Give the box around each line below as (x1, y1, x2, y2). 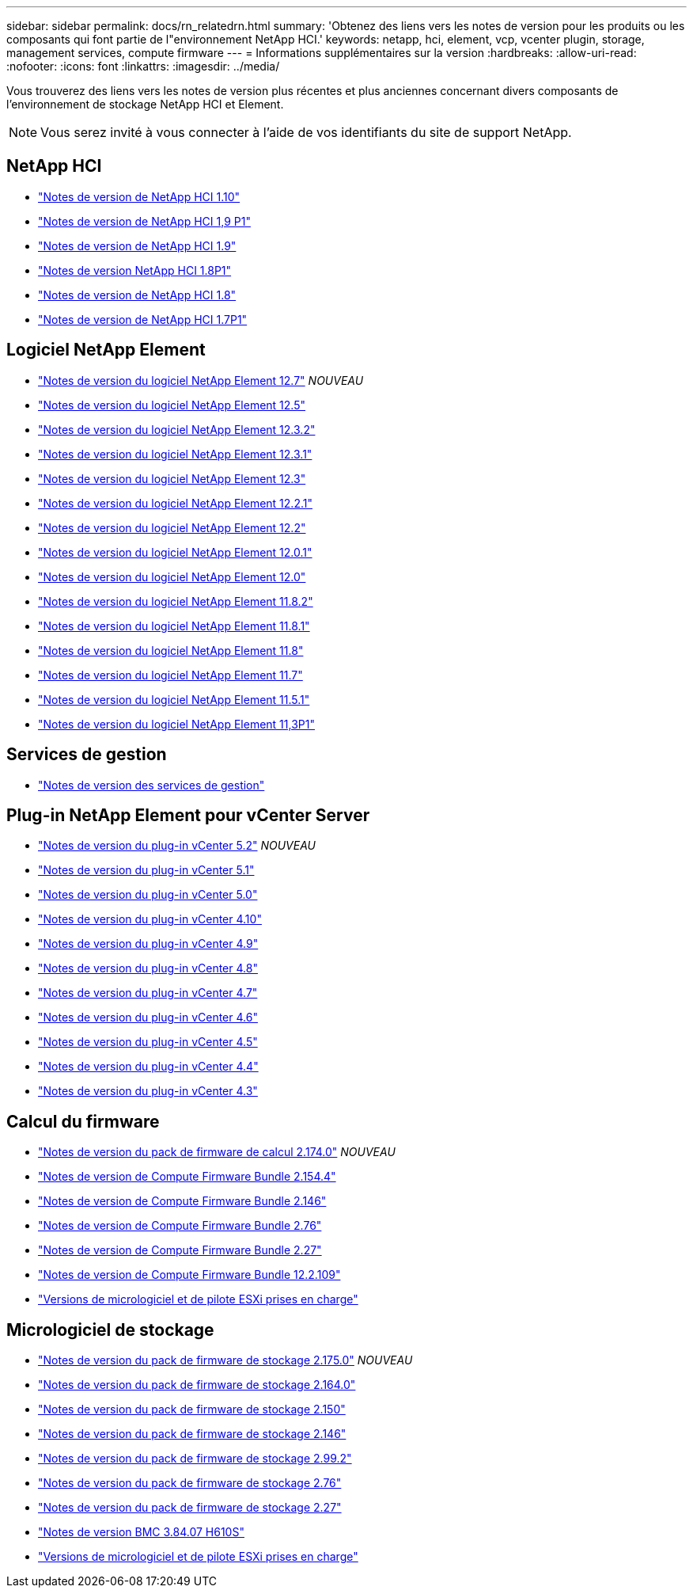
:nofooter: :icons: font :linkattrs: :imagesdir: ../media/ (6, 59, 280, 73)
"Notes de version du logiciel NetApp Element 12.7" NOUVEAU (38, 373, 364, 387)
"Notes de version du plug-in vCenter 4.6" (38, 1010, 258, 1025)
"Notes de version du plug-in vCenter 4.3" (38, 1084, 258, 1098)
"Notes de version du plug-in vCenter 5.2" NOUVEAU (38, 839, 316, 853)
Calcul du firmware (6, 1111, 160, 1132)
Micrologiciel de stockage (6, 1319, 214, 1340)
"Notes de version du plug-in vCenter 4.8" (38, 961, 258, 976)
